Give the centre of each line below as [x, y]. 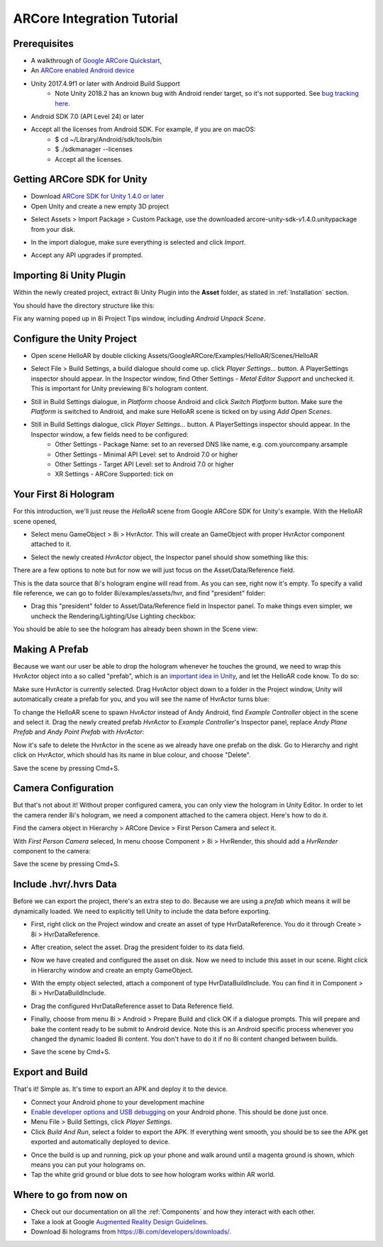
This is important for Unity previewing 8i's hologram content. [120, 388]
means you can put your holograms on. [88, 1165]
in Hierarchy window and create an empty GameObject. [112, 970]
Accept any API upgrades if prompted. [87, 255]
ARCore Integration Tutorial [96, 18]
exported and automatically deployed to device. [100, 1142]
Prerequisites [43, 44]
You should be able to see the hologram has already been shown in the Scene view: [135, 629]
